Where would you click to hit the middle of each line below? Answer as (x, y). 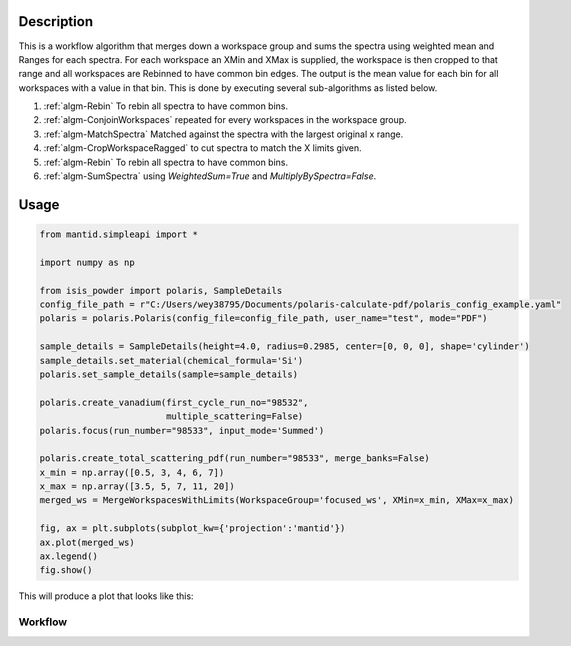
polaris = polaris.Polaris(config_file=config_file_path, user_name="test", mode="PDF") (264, 318)
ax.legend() (69, 556)
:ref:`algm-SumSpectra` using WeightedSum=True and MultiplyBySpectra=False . (210, 176)
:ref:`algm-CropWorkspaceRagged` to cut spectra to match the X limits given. (202, 148)
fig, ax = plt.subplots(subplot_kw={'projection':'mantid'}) (192, 528)
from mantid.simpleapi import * (119, 234)
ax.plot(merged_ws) (87, 542)
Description (56, 21)
